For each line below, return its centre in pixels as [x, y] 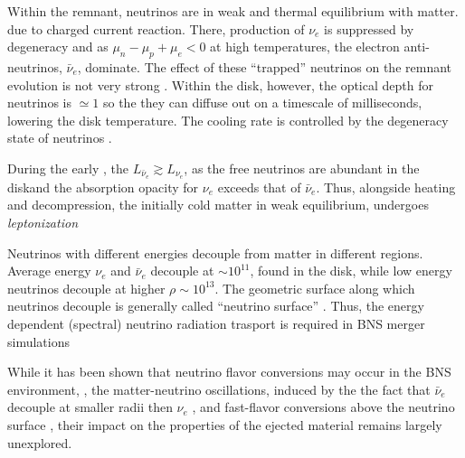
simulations [38, 341]
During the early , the [68, 168]
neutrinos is [39, 103]
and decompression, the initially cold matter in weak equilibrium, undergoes [218, 205]
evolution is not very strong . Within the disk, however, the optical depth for [220, 84]
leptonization [43, 222]
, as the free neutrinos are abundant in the [302, 168]
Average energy [49, 271]
